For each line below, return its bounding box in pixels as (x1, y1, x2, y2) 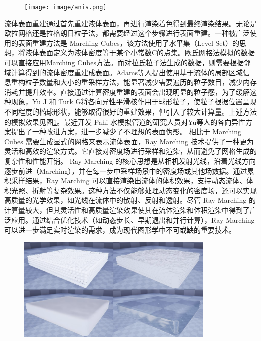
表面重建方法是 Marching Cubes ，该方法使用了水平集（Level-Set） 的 (18, 37, 239, 48)
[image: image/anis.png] (24, 4, 107, 11)
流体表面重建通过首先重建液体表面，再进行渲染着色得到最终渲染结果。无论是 (4, 18, 257, 28)
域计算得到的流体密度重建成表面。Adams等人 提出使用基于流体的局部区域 (4, 67, 243, 77)
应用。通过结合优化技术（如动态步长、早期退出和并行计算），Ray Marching (11, 214, 255, 225)
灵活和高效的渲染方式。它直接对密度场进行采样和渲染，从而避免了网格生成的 (4, 146, 257, 156)
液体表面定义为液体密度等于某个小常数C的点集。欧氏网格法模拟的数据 (25, 47, 255, 58)
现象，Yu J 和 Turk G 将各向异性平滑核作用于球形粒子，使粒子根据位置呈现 (11, 96, 257, 107)
